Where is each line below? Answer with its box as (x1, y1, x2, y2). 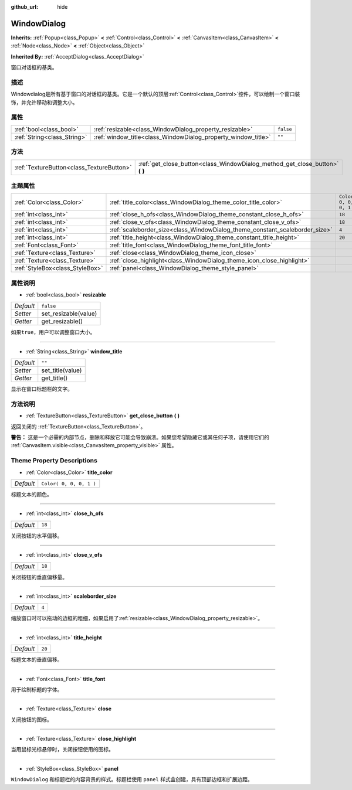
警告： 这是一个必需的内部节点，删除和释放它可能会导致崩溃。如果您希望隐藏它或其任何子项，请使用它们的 (11, 434, 269, 441)
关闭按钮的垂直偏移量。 (11, 573, 67, 580)
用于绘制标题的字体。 (11, 686, 63, 693)
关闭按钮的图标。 (11, 716, 52, 723)
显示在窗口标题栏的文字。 (11, 386, 73, 393)
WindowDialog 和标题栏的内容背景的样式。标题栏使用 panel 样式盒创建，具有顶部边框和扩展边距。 (11, 776, 253, 783)
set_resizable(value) (41, 309, 97, 318)
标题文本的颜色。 (11, 491, 52, 498)
